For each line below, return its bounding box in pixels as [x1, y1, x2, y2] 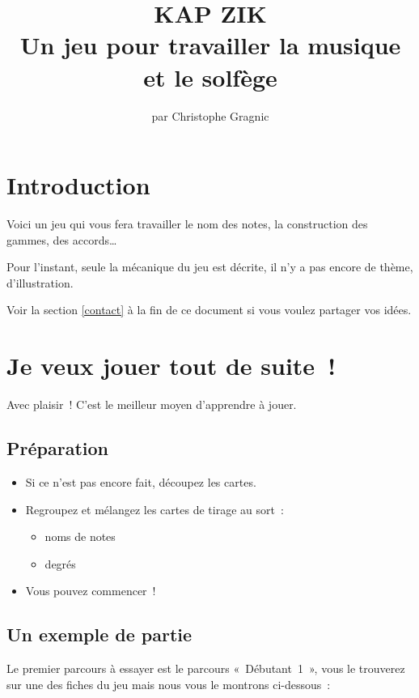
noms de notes [44, 528, 116, 545]
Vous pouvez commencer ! [25, 582, 156, 599]
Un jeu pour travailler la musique [19, 28, 401, 62]
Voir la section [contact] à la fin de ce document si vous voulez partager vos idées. [6, 301, 412, 318]
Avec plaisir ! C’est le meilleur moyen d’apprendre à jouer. [6, 396, 297, 413]
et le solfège [143, 60, 277, 93]
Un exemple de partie [6, 622, 193, 647]
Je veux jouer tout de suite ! [6, 349, 336, 382]
